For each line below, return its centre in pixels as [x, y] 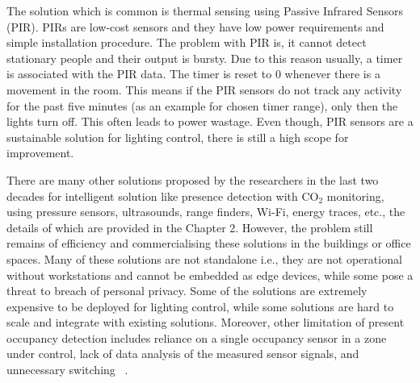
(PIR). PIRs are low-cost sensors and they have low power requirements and [195, 26]
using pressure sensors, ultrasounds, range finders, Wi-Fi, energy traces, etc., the [206, 212]
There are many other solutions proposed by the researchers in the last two [193, 179]
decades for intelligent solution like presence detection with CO [163, 196]
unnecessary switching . [67, 370]
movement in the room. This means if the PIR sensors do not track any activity [204, 89]
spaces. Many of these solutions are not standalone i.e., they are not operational [204, 258]
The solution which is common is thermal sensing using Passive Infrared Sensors [205, 10]
